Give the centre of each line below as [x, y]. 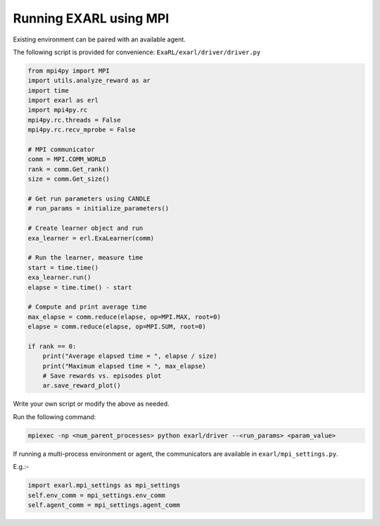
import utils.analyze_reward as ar [89, 81]
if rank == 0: [52, 346]
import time [49, 90]
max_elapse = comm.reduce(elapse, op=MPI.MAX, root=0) [124, 317]
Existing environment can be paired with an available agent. [99, 39]
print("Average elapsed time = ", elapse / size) [130, 356]
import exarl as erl [63, 101]
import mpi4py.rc [58, 110]
